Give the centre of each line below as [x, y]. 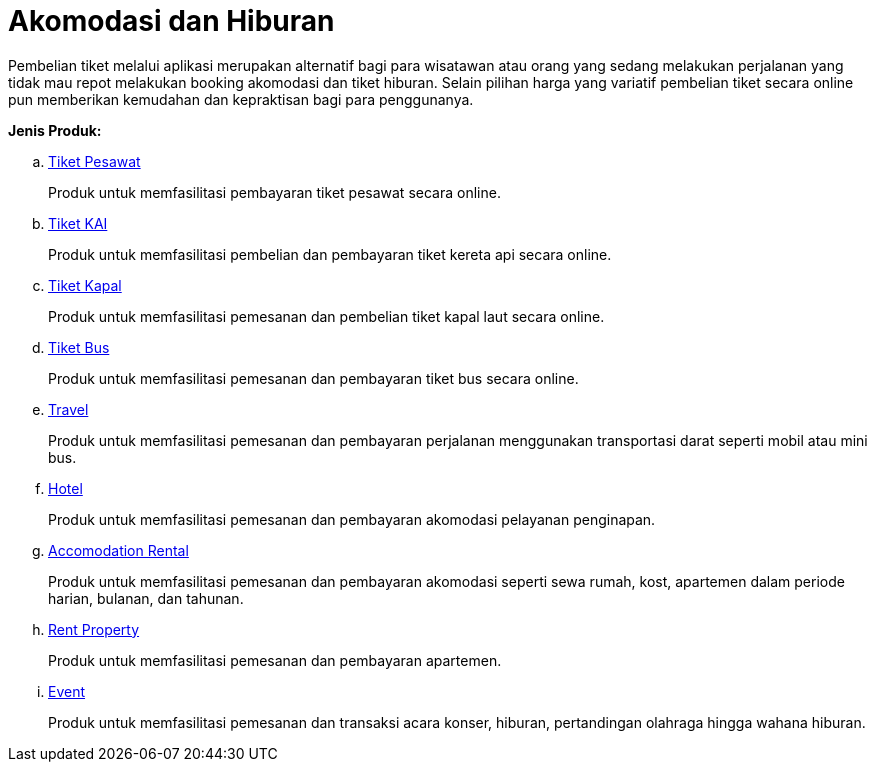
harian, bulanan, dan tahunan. [146, 598]
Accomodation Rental [118, 550]
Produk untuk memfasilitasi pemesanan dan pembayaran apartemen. [275, 660]
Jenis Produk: [55, 130]
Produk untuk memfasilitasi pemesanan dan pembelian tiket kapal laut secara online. [326, 316]
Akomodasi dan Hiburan [171, 21]
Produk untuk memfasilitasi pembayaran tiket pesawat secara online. [274, 192]
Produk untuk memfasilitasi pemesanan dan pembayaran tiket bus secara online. [313, 378]
